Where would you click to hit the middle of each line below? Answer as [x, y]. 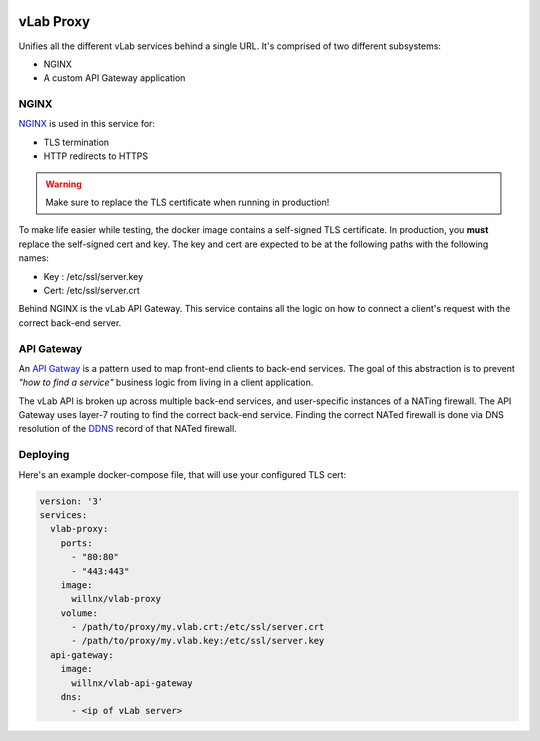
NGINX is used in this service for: [86, 124]
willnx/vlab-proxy [116, 599]
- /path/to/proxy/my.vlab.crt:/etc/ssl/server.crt [198, 627]
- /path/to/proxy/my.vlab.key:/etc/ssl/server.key [198, 641]
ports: [76, 543]
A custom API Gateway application [114, 78]
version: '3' [71, 501]
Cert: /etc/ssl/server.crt [91, 290]
